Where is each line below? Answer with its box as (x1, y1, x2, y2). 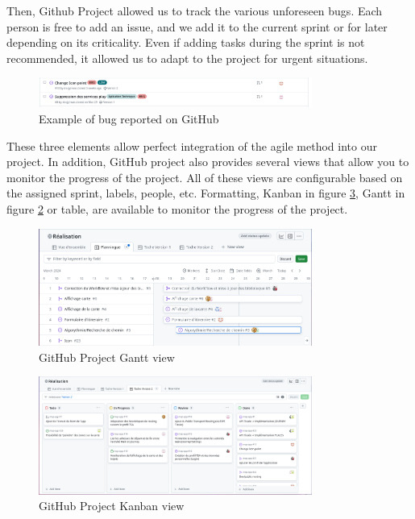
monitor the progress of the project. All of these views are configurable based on (6, 168, 403, 185)
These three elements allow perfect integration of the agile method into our (6, 137, 377, 154)
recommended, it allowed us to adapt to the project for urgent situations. (6, 49, 368, 66)
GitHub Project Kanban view (39, 497, 185, 514)
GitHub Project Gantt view (39, 348, 175, 365)
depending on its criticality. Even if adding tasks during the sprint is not (6, 34, 365, 51)
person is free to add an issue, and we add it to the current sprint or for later (6, 18, 388, 35)
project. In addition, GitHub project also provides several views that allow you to (6, 153, 409, 170)
